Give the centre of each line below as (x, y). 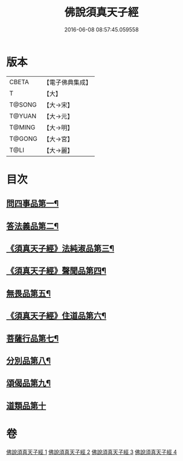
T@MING (22, 127)
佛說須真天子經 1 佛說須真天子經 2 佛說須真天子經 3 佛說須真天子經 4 (91, 452)
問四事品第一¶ (33, 204)
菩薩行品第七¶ (33, 338)
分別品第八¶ (29, 361)
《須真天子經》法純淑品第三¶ (60, 249)
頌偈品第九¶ (29, 383)
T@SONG (23, 105)
